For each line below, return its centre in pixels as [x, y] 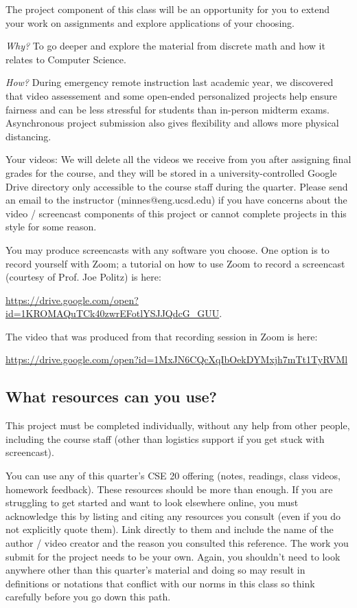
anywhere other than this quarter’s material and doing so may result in [156, 570]
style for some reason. [51, 227]
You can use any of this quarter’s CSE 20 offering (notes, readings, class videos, [173, 476]
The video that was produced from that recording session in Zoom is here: [162, 336]
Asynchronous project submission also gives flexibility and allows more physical [172, 123]
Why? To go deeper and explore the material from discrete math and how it [165, 46]
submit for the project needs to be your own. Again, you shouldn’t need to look [173, 556]
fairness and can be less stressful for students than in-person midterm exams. [168, 109]
